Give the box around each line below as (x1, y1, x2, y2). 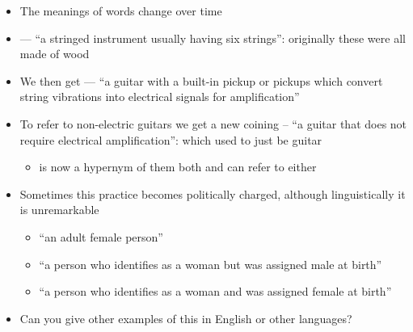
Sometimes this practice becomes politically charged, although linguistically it (19, 185, 406, 202)
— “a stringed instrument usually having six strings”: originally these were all (19, 29, 406, 46)
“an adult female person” (39, 228, 163, 245)
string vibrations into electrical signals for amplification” (19, 88, 300, 105)
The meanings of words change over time (19, 2, 222, 19)
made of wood (19, 45, 90, 62)
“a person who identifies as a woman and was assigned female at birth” (39, 283, 392, 300)
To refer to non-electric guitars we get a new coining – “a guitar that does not (19, 115, 407, 132)
